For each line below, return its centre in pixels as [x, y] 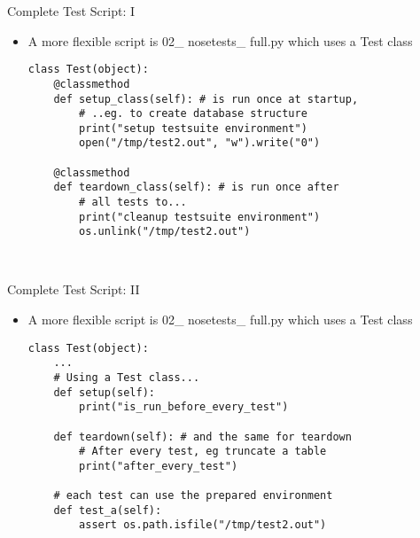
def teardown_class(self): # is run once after [196, 187]
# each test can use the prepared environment [193, 496]
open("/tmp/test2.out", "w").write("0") [200, 143]
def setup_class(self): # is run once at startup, [206, 99]
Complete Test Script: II [74, 289]
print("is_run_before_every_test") [184, 407]
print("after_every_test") [159, 466]
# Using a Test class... [127, 377]
